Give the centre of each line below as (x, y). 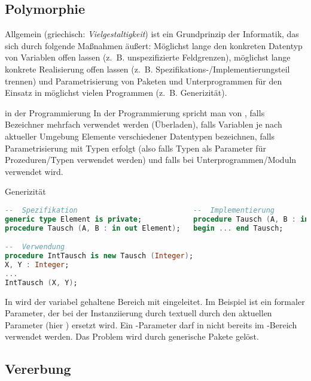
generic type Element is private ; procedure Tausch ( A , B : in (157, 219)
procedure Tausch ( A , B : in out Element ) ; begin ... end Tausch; (144, 228)
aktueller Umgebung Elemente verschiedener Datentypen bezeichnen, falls (140, 136)
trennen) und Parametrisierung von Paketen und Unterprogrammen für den (144, 81)
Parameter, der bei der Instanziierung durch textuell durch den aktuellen (138, 313)
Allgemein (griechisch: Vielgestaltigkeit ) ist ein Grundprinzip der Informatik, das (152, 34)
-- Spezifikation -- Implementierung (140, 210)
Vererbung (38, 369)
